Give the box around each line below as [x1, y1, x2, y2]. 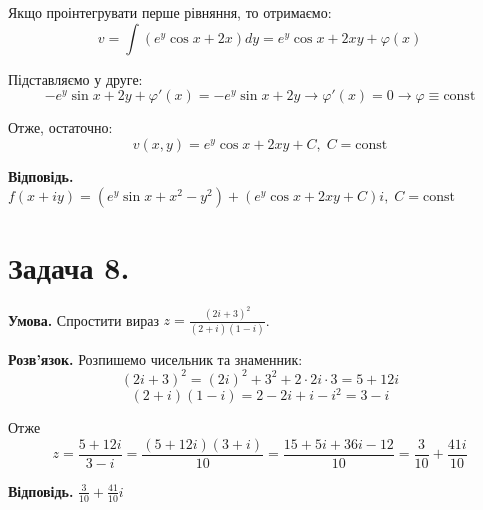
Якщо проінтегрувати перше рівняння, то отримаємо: [8, 2, 332, 22]
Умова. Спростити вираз [8, 309, 159, 330]
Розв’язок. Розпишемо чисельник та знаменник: [8, 348, 303, 369]
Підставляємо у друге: [8, 68, 143, 89]
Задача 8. [8, 246, 130, 287]
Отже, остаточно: [8, 117, 113, 138]
